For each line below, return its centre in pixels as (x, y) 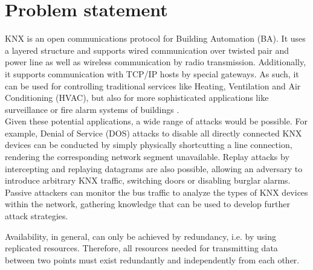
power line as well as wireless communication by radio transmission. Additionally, (156, 62)
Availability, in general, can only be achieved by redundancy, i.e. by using (140, 236)
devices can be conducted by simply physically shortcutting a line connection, (149, 145)
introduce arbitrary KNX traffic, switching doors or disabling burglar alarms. (148, 180)
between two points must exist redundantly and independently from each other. (152, 259)
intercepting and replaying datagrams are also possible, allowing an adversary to (154, 168)
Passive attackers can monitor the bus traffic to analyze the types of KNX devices (156, 192)
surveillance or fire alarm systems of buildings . (92, 109)
